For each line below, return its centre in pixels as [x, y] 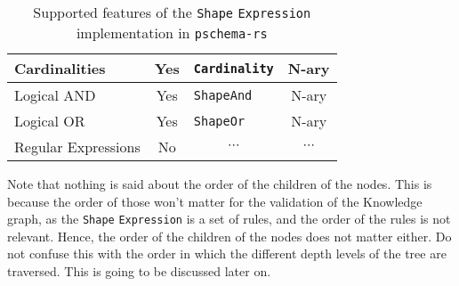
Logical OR [50, 121]
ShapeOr [219, 121]
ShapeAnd [223, 95]
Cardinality [234, 68]
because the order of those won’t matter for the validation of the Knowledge [215, 201]
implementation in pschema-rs [172, 33]
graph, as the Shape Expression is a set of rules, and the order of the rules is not [229, 219]
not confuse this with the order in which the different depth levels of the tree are [227, 253]
